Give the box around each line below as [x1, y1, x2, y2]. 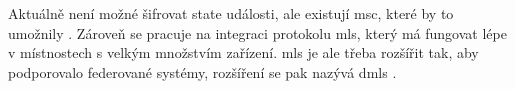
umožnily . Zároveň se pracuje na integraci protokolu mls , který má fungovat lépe [8, 22, 507, 43]
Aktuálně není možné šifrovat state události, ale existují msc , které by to [8, 3, 454, 23]
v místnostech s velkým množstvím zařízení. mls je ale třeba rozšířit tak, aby [8, 42, 479, 63]
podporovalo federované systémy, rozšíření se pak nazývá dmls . [8, 61, 397, 82]
